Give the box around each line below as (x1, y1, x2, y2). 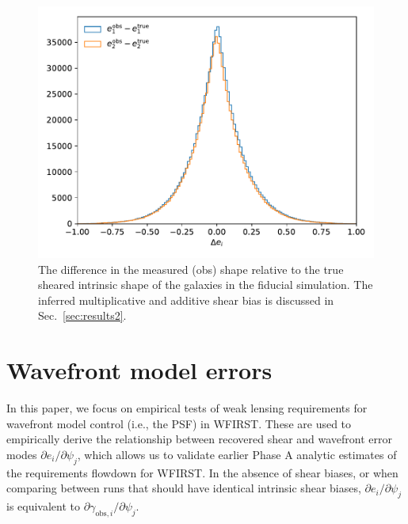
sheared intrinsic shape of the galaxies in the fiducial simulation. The (38, 276, 373, 293)
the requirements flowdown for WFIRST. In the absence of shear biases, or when (6, 464, 398, 480)
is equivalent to (6, 498, 81, 515)
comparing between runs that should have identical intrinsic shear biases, (6, 480, 361, 496)
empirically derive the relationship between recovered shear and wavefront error (6, 431, 393, 447)
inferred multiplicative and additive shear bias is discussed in (38, 291, 334, 308)
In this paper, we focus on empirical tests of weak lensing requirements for (6, 400, 368, 416)
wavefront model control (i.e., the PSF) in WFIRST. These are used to (6, 415, 352, 431)
